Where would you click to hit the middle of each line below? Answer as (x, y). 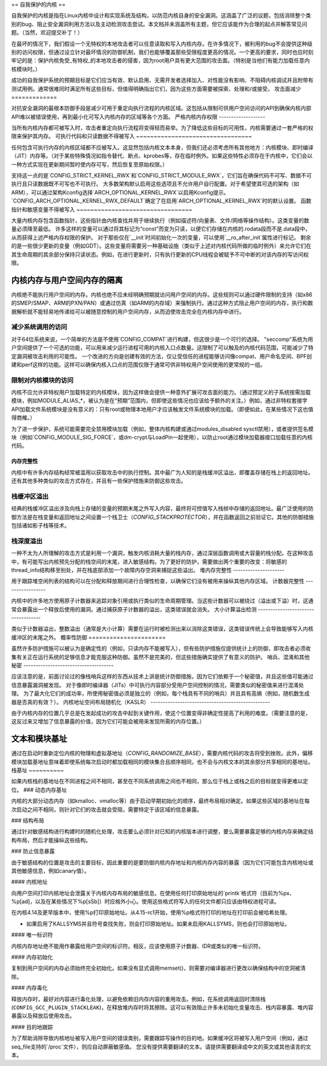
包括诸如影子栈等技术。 (40, 525)
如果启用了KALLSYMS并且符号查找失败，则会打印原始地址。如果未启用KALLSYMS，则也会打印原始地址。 (158, 924)
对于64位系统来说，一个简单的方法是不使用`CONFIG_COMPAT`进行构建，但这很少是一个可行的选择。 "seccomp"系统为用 (162, 339)
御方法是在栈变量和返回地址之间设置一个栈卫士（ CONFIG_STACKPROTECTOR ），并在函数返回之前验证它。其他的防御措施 (163, 517)
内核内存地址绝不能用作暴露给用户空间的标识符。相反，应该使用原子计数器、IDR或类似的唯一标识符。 (137, 946)
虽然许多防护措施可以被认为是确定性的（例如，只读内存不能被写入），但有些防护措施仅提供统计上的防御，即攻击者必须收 (161, 648)
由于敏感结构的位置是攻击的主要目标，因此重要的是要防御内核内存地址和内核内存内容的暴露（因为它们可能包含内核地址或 (162, 862)
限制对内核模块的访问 (42, 380)
